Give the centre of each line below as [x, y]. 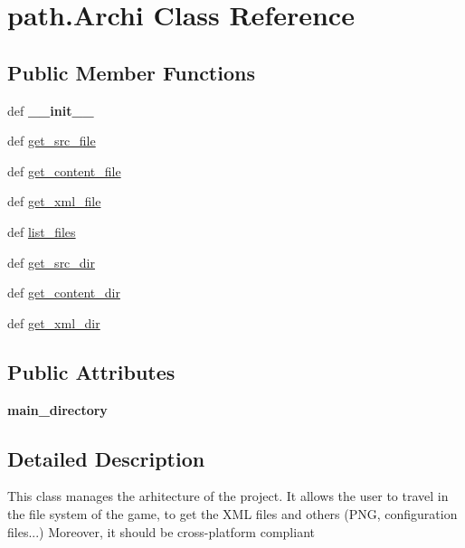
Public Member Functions [131, 72]
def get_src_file [52, 141]
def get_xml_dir [54, 322]
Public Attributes [91, 371]
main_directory [57, 409]
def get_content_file [64, 170]
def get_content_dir [64, 293]
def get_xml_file [54, 201]
